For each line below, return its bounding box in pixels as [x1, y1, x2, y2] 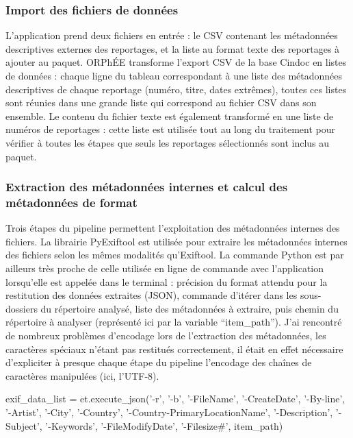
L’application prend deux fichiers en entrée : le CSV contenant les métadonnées [5, 28, 338, 42]
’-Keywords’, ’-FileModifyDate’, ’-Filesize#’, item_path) [45, 418, 283, 433]
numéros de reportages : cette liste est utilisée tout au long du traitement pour [5, 122, 335, 136]
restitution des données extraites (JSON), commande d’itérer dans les [5, 288, 298, 302]
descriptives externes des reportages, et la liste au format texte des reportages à [5, 41, 340, 56]
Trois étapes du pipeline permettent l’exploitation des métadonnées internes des [5, 221, 340, 235]
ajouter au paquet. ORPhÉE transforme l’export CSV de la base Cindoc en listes [5, 55, 347, 69]
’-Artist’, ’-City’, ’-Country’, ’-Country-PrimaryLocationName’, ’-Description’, [5, 405, 333, 419]
